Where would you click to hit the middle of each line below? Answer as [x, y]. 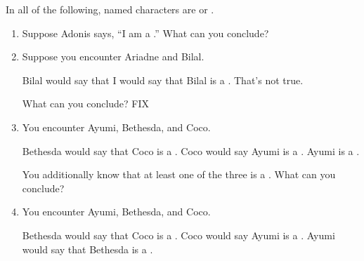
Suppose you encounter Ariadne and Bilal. [113, 56]
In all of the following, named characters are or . [110, 9]
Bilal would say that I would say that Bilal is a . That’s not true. [163, 80]
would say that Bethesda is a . [87, 249]
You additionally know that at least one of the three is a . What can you [179, 174]
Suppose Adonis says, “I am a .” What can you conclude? [145, 33]
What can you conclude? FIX [86, 103]
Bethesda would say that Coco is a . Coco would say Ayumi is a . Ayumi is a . [191, 150]
